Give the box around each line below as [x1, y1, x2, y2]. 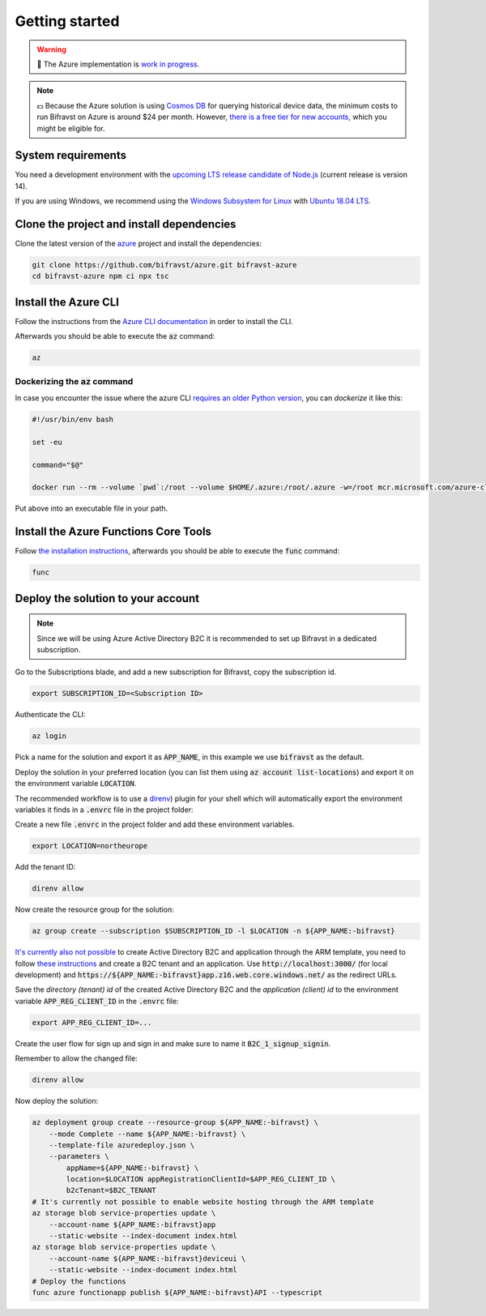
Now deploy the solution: [15, 1096, 99, 1106]
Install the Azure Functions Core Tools [15, 525, 212, 539]
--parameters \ [49, 1151, 109, 1161]
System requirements [15, 148, 127, 162]
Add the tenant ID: [15, 862, 76, 872]
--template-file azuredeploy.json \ [49, 1140, 194, 1150]
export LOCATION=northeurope [32, 841, 148, 851]
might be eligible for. [36, 123, 105, 133]
